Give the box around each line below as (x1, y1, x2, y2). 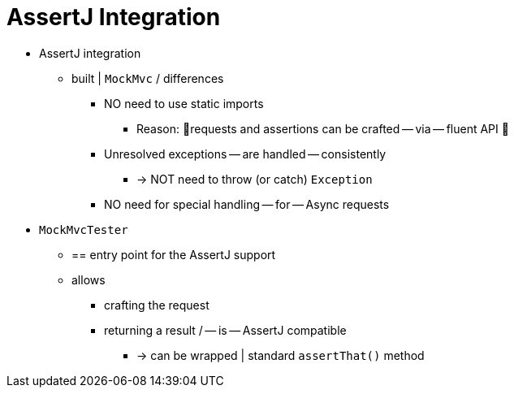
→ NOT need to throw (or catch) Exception (136, 171, 373, 186)
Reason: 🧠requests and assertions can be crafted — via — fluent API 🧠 (136, 121, 509, 136)
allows (71, 272, 106, 287)
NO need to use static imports (104, 96, 264, 110)
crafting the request (104, 297, 209, 312)
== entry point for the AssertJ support (71, 247, 276, 262)
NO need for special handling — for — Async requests (104, 197, 390, 211)
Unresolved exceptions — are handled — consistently (104, 146, 387, 161)
